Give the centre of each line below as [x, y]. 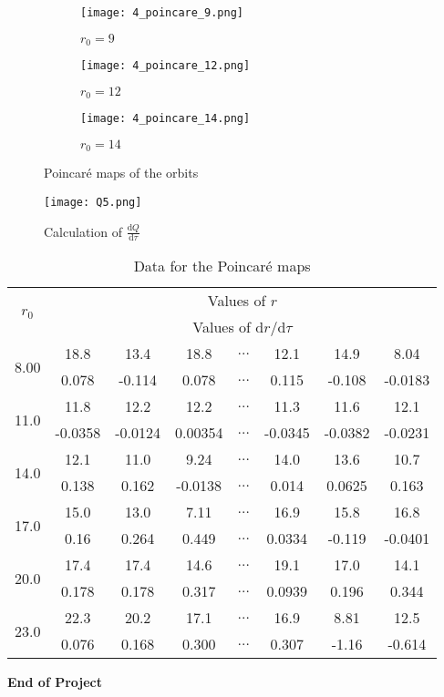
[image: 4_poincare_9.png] [162, 13]
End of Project [55, 682]
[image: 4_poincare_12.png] [165, 66]
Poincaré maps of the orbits [121, 173]
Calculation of [83, 231]
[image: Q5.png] [93, 202]
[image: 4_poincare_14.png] [165, 119]
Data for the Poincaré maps [222, 266]
